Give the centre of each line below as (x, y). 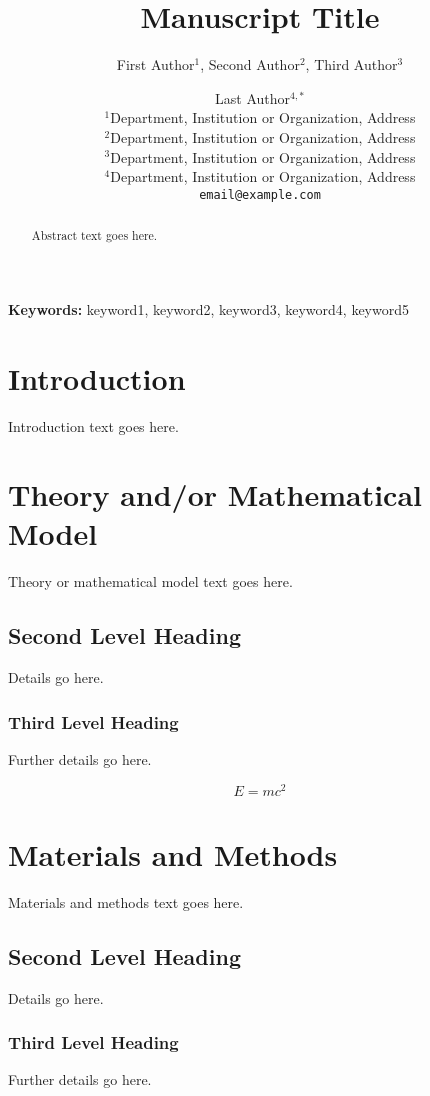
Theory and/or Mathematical (215, 494)
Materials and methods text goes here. (126, 901)
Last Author (252, 97)
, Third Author (351, 64)
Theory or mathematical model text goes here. (150, 581)
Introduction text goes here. (93, 425)
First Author (155, 64)
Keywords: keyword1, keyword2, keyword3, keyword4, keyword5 (208, 308)
